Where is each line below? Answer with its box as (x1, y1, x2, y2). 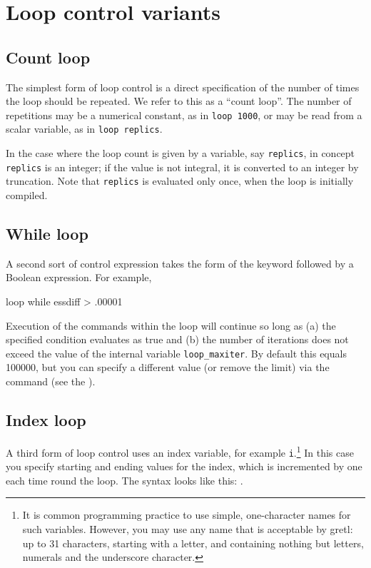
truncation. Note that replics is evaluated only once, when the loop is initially (6, 173, 354, 188)
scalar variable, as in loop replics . (6, 121, 163, 136)
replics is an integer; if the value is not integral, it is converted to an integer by (6, 159, 359, 174)
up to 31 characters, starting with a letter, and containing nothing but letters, (22, 535, 364, 550)
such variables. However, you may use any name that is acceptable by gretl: (22, 521, 353, 536)
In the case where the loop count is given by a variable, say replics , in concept (6, 146, 355, 161)
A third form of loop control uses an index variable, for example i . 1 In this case (6, 442, 354, 460)
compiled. (6, 188, 48, 203)
